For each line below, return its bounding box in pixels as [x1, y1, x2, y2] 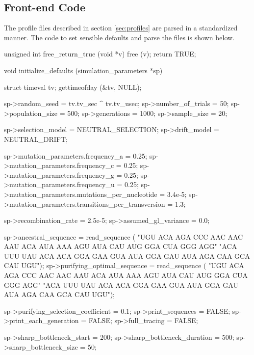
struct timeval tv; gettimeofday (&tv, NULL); [4, 82, 142, 92]
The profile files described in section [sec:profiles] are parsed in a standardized [4, 23, 238, 33]
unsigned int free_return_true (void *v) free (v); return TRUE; [4, 49, 196, 59]
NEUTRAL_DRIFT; [4, 134, 68, 144]
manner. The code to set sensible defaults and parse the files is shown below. [4, 32, 235, 42]
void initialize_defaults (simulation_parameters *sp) [4, 65, 163, 75]
